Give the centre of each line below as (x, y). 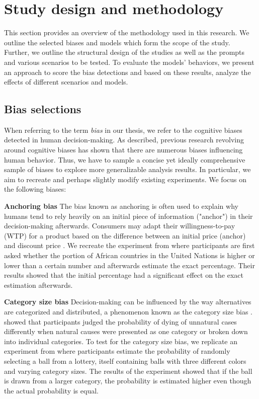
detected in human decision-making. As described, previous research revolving (124, 140)
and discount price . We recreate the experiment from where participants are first (129, 245)
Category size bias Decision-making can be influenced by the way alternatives (128, 302)
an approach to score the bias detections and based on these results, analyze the (127, 72)
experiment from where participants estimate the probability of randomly (117, 351)
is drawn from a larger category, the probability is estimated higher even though (128, 381)
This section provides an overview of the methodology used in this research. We (127, 32)
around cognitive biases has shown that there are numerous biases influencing (123, 150)
